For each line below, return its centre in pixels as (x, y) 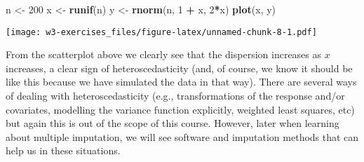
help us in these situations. (63, 150)
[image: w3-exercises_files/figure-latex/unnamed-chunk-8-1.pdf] (161, 32)
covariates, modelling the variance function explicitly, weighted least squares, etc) (180, 109)
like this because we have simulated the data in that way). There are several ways (181, 82)
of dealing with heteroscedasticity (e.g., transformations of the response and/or (175, 96)
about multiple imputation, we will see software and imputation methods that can (182, 136)
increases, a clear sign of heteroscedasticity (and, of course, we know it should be (179, 68)
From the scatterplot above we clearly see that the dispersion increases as (164, 54)
